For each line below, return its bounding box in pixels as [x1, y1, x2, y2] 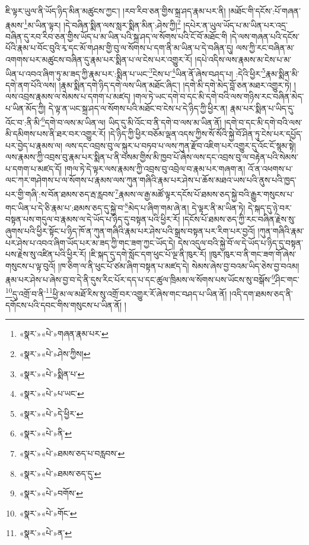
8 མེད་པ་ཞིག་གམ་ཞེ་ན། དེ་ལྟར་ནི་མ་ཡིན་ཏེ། [125, 200, 246, 213]
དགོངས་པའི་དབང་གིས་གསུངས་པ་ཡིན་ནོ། [5, 298, 122, 311]
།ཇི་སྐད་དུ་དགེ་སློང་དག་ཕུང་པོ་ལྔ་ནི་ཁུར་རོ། [89, 248, 206, 260]
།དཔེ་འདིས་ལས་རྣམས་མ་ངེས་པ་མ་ [195, 53, 292, 66]
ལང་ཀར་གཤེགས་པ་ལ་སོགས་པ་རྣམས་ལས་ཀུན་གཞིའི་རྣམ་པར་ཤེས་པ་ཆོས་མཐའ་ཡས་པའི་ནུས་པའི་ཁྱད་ [5, 174, 297, 186]
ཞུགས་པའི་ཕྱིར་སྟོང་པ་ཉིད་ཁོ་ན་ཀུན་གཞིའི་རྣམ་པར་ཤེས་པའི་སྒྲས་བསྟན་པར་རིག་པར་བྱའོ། [5, 224, 255, 237]
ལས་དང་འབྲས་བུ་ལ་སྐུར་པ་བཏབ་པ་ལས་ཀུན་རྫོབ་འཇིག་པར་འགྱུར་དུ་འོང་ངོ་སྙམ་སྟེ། [65, 139, 296, 151]
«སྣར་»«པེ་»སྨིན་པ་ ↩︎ [19, 367, 85, 380]
